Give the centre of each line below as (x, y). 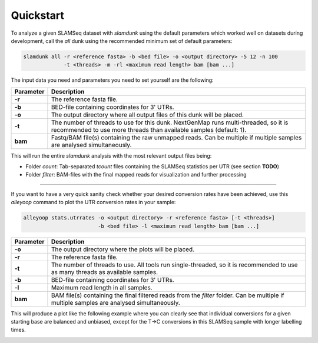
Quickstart (38, 15)
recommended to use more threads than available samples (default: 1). (149, 129)
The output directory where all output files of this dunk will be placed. (148, 115)
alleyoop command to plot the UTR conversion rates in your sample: (93, 202)
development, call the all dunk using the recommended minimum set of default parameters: (122, 41)
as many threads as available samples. (105, 272)
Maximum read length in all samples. (102, 287)
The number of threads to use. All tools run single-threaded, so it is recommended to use (174, 265)
